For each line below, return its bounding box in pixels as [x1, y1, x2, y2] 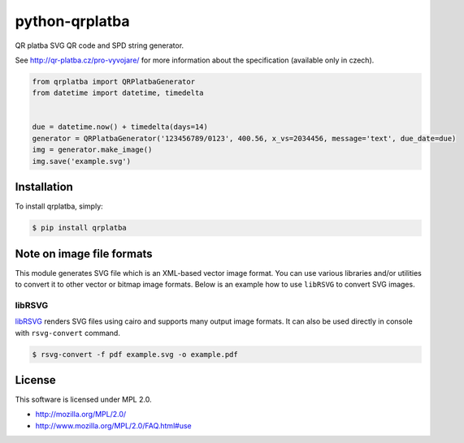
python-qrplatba [15, 12, 130, 30]
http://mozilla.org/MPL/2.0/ [35, 410, 127, 419]
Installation [15, 180, 73, 194]
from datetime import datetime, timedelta [32, 88, 204, 97]
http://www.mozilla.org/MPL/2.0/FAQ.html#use [35, 420, 192, 430]
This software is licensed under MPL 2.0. [15, 394, 152, 405]
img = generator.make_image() [32, 145, 153, 154]
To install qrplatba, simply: [15, 201, 103, 211]
